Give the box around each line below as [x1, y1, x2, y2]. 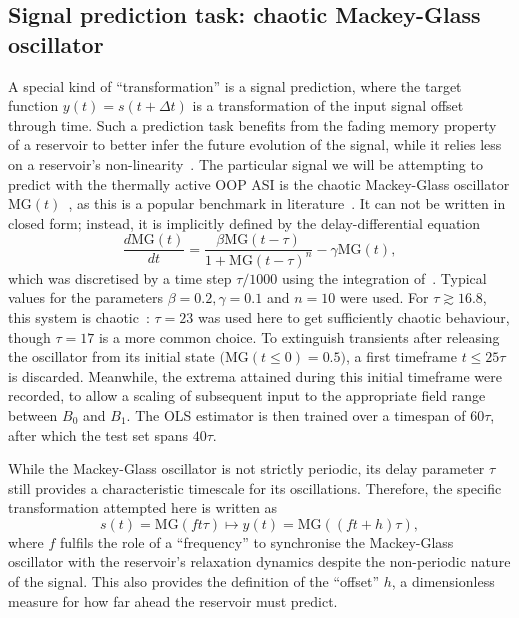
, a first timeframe [345, 346, 457, 367]
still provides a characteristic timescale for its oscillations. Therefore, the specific [8, 477, 502, 498]
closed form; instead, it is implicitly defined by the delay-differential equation [8, 212, 481, 233]
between [8, 404, 58, 425]
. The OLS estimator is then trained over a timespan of [126, 404, 466, 425]
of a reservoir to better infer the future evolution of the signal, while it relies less [8, 134, 502, 155]
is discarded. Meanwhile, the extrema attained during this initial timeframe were [8, 365, 502, 386]
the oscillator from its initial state [8, 346, 215, 367]
